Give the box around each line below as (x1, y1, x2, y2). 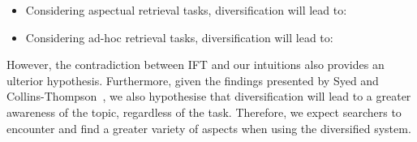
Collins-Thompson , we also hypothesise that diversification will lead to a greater (6, 88, 411, 105)
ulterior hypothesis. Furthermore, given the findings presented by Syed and (6, 71, 379, 88)
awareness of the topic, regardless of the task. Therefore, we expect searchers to (6, 103, 402, 120)
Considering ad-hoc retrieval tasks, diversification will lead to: (25, 28, 333, 45)
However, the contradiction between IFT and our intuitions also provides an (6, 56, 385, 73)
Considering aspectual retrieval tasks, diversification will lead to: (25, 2, 347, 18)
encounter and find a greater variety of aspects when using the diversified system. (6, 119, 411, 136)
